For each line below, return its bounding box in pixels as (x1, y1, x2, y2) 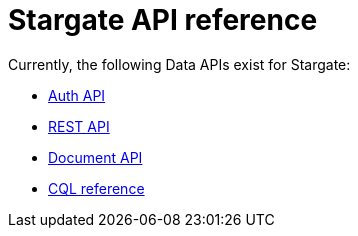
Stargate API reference (8, 3, 318, 37)
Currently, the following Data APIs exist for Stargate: (8, 55, 351, 73)
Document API (48, 148, 143, 166)
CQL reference (48, 179, 145, 197)
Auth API (48, 86, 106, 104)
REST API (48, 117, 110, 135)
